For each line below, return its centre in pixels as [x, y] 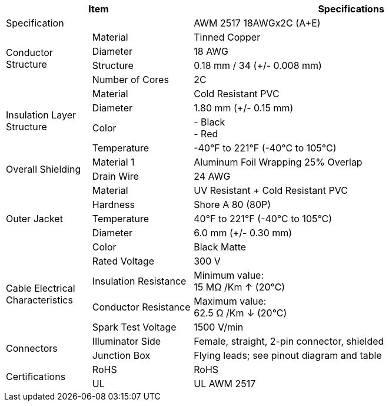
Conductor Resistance [141, 307]
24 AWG [212, 176]
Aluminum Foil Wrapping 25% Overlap [278, 162]
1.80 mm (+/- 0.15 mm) [244, 108]
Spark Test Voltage [134, 327]
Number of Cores [130, 80]
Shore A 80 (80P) [232, 204]
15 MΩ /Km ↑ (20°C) [240, 287]
